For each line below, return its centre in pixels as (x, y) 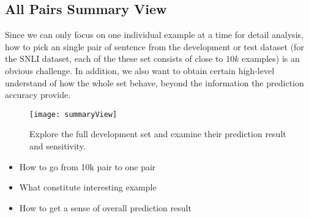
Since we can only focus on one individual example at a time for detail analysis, (154, 35)
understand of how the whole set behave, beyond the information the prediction (154, 82)
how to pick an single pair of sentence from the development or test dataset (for (154, 46)
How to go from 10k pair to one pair (87, 166)
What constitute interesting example (88, 187)
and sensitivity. (58, 146)
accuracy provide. (38, 95)
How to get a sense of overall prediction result (105, 207)
